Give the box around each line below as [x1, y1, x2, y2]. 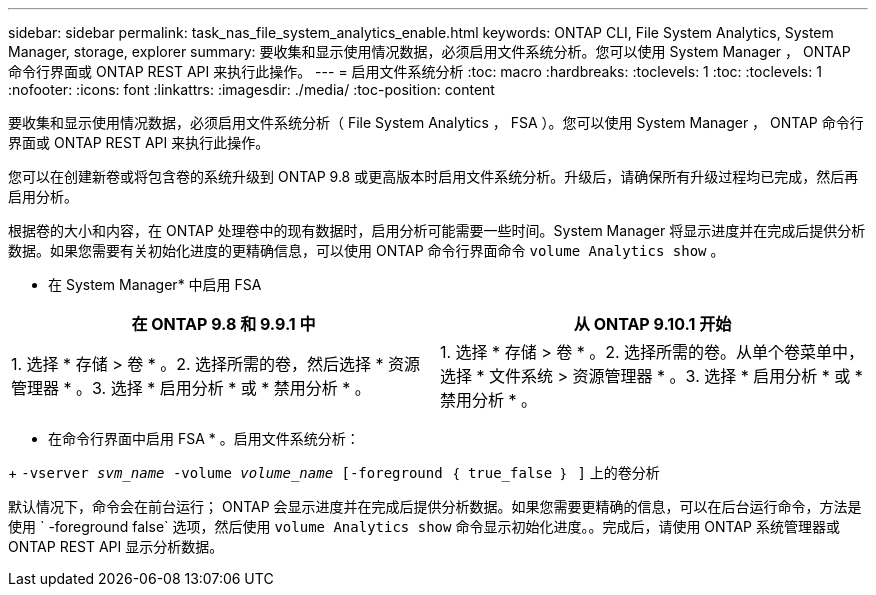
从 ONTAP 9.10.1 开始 [573, 314, 732, 334]
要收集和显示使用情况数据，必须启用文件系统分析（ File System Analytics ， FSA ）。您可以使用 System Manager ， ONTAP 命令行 [8, 114, 864, 131]
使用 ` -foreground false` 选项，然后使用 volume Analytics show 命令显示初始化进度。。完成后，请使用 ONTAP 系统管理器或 [8, 518, 840, 535]
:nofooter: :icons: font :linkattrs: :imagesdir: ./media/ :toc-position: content [8, 81, 495, 98]
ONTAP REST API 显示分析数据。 [8, 538, 224, 555]
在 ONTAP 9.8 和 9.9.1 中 [131, 314, 316, 334]
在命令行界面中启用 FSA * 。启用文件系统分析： [48, 430, 360, 447]
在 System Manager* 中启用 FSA [48, 276, 262, 293]
